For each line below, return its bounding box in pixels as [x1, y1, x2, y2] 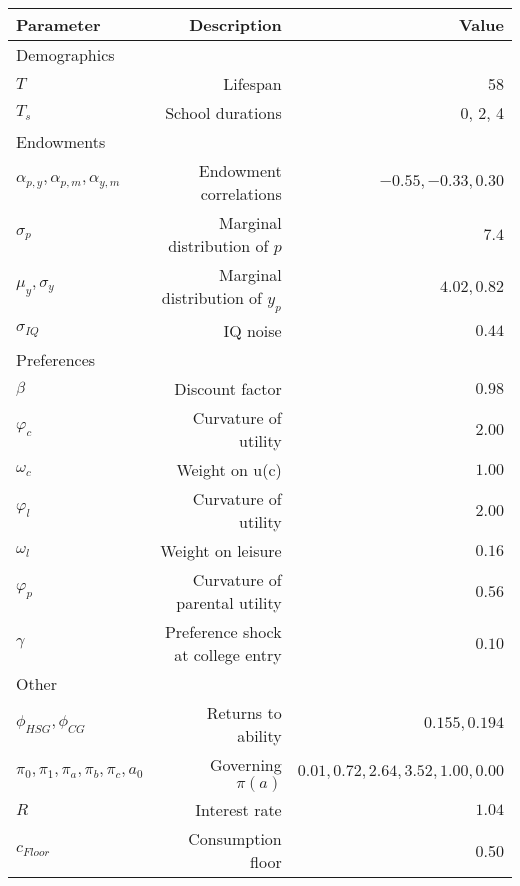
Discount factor [174, 377, 282, 401]
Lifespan [223, 72, 282, 95]
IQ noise [223, 319, 282, 343]
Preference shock [164, 620, 282, 644]
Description [189, 13, 282, 36]
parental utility [176, 591, 282, 615]
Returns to [206, 701, 282, 725]
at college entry [174, 643, 282, 667]
